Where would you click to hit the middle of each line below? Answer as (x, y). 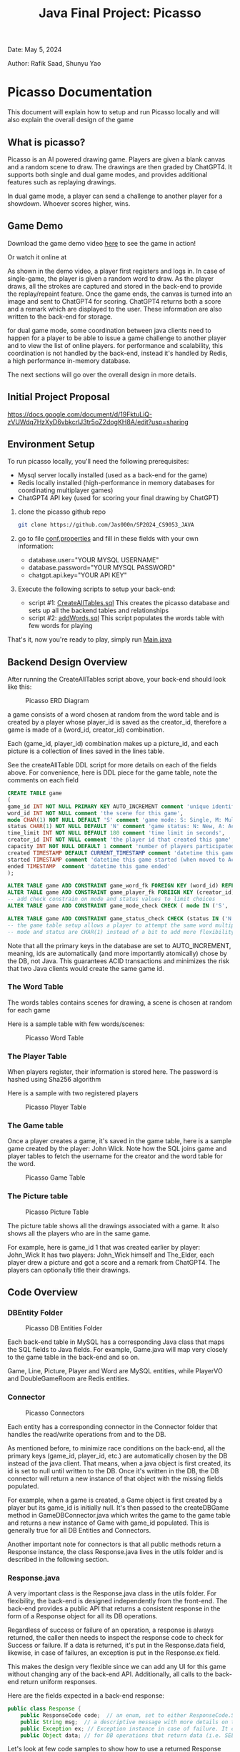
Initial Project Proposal (59, 397)
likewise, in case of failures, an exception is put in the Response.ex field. (114, 1653)
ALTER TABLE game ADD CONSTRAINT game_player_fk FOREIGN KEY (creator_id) (121, 892)
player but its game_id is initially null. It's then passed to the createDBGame (118, 1507)
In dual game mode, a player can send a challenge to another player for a (115, 196)
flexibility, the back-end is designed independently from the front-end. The (117, 1601)
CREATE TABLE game (35, 793)
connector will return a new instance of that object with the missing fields (115, 1478)
